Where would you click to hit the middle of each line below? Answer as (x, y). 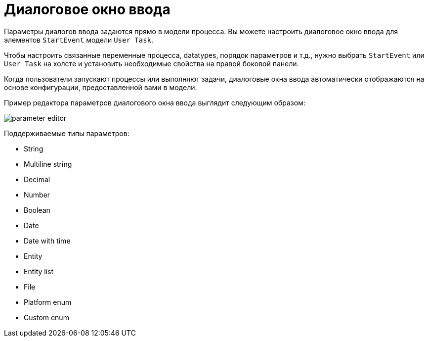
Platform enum (48, 302)
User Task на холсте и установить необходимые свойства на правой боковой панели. (151, 63)
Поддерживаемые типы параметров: (67, 133)
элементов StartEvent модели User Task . (79, 40)
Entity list (39, 271)
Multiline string (48, 164)
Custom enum (46, 317)
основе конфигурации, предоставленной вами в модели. (101, 87)
